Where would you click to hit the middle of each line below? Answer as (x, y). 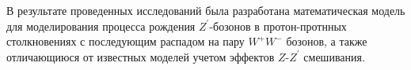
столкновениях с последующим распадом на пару (126, 41)
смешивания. (334, 56)
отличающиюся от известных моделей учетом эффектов (141, 56)
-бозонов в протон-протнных (278, 26)
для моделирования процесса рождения (101, 26)
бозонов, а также (327, 41)
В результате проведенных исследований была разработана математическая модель (206, 10)
